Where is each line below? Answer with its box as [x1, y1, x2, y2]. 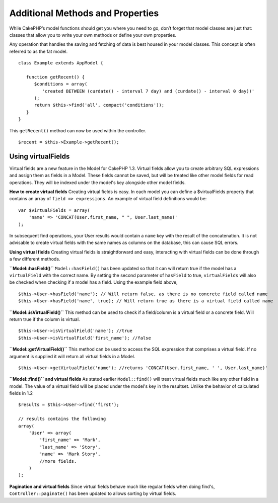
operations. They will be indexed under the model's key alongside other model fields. [9, 179, 186, 186]
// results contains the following [18, 416, 106, 422]
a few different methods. [9, 256, 60, 262]
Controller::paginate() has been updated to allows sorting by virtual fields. [9, 490, 176, 496]
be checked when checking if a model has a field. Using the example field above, [9, 279, 178, 285]
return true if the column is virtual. [9, 316, 80, 322]
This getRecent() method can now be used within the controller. [9, 127, 147, 133]
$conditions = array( [34, 81, 88, 87]
